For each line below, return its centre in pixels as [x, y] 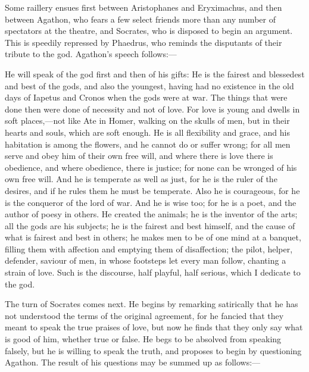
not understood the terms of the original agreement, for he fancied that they [144, 315]
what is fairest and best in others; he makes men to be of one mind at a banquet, [153, 237]
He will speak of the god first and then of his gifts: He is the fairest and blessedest [155, 74]
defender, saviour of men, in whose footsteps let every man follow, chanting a [146, 260]
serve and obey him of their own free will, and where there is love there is [139, 156]
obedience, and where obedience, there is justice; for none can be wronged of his [151, 167]
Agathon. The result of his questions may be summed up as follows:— [133, 362]
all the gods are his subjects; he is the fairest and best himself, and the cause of [150, 225]
